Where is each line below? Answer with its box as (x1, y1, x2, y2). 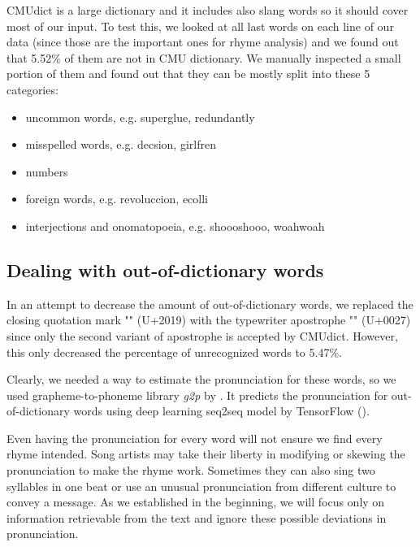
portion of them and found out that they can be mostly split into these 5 (6, 65, 370, 82)
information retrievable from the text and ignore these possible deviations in (6, 509, 387, 526)
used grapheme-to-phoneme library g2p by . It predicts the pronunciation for (6, 386, 388, 403)
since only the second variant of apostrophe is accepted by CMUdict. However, (6, 327, 398, 344)
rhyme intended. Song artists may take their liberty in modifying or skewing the (6, 445, 405, 462)
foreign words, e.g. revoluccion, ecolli (25, 190, 208, 207)
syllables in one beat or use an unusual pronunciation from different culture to (6, 477, 396, 494)
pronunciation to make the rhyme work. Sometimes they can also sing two (6, 462, 375, 479)
